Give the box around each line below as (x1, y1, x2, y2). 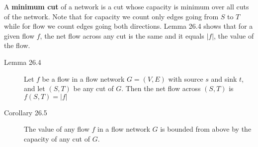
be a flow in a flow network (42, 73, 125, 84)
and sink (211, 73, 237, 84)
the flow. (4, 40, 30, 50)
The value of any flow (24, 124, 89, 134)
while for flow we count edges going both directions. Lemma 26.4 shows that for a (4, 21, 253, 31)
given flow (4, 30, 35, 41)
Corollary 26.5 (4, 107, 47, 117)
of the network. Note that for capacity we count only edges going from (4, 11, 219, 21)
